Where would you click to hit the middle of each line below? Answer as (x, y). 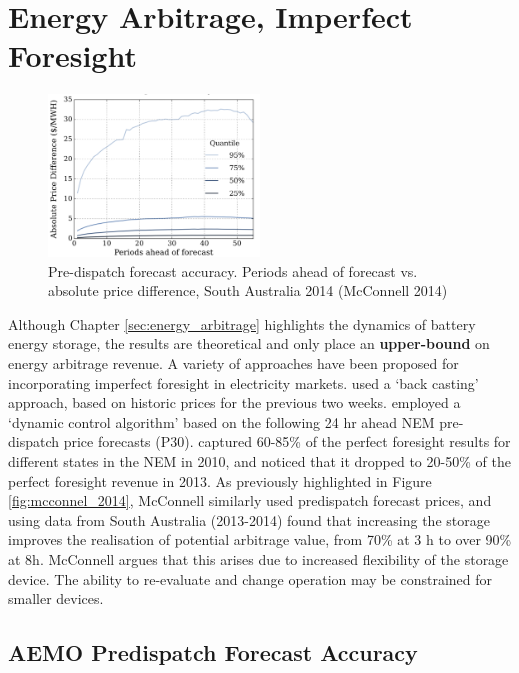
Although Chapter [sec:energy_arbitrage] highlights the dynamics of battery (242, 323)
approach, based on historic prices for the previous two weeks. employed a (234, 402)
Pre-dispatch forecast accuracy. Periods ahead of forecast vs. (233, 270)
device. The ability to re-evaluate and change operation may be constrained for (250, 578)
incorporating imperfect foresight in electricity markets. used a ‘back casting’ (243, 382)
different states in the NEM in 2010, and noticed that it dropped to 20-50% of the (259, 460)
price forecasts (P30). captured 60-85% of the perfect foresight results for (287, 441)
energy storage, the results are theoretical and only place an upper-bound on (249, 343)
